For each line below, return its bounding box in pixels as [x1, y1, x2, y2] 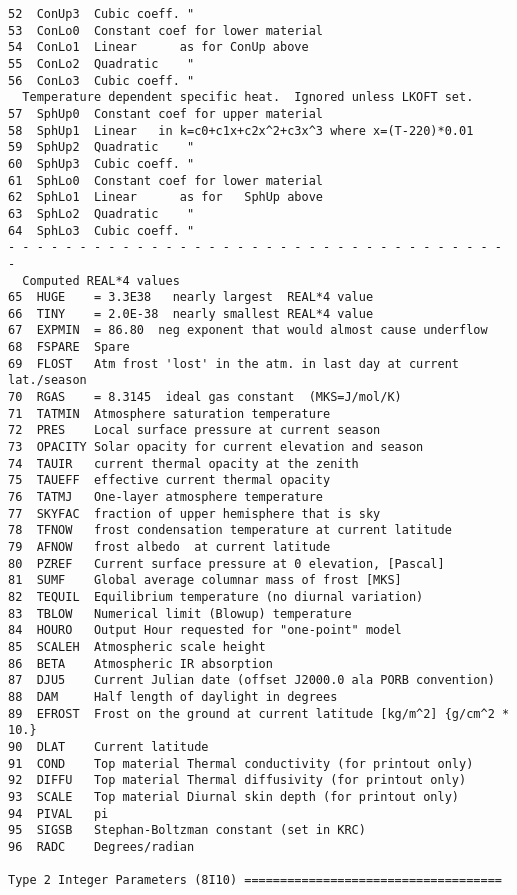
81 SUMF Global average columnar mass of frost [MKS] [8, 573, 402, 588]
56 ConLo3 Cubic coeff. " [8, 73, 195, 88]
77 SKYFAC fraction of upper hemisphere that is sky [8, 506, 381, 521]
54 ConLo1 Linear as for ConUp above [8, 40, 309, 55]
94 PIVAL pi [8, 806, 109, 821]
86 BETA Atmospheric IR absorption [8, 656, 273, 671]
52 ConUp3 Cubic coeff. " [8, 7, 195, 21]
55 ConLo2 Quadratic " [8, 56, 195, 71]
